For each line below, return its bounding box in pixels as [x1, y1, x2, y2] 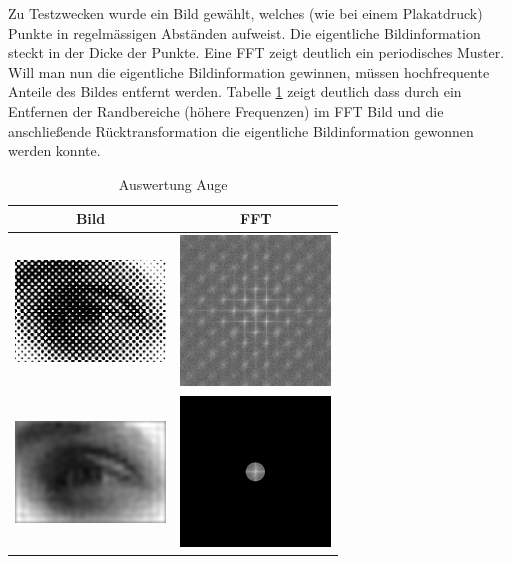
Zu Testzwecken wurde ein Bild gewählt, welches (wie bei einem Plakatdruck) [8, 3, 483, 23]
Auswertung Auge [118, 173, 228, 194]
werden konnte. [8, 140, 101, 161]
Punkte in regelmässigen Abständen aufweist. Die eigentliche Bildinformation [8, 22, 481, 43]
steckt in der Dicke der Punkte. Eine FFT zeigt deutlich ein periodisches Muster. [8, 42, 505, 63]
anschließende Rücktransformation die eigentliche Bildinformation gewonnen [8, 120, 474, 141]
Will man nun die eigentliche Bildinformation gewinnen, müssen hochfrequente [8, 61, 490, 82]
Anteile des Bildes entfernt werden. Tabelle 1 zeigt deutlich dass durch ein [8, 81, 462, 102]
